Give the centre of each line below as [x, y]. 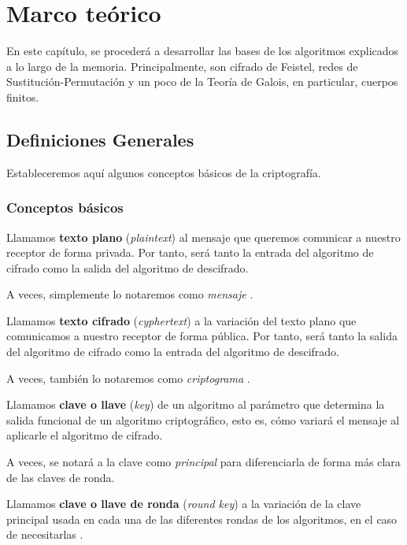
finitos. [23, 96]
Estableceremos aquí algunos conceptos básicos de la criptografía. [164, 172]
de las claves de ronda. [61, 477]
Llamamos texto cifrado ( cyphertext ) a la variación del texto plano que [181, 320]
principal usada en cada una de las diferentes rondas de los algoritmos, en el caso [202, 519]
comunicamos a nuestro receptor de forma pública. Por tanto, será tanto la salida [202, 336]
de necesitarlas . [45, 534]
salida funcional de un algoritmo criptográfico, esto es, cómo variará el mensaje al [203, 419]
